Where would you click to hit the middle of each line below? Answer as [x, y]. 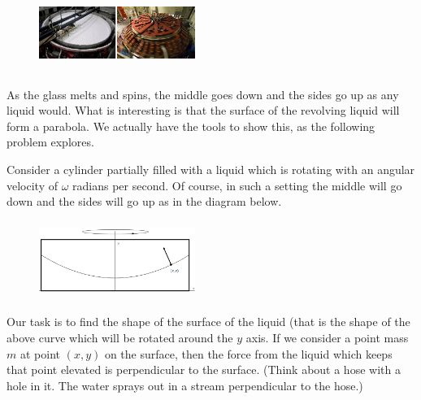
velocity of [32, 185]
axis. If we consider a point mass [327, 337]
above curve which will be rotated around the [120, 337]
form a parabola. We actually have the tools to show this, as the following [191, 126]
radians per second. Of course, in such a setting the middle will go [237, 185]
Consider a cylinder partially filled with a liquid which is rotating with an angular [211, 169]
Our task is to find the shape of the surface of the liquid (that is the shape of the [208, 322]
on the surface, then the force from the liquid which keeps [248, 353]
